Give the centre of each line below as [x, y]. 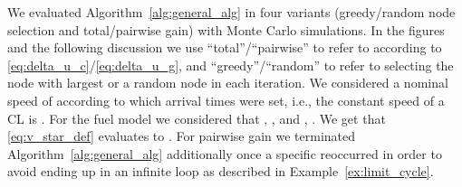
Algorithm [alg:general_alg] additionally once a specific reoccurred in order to [225, 153]
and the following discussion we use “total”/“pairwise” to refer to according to [225, 47]
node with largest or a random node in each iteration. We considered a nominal [228, 83]
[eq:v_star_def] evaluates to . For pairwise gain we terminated [182, 136]
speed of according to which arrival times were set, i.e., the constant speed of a [226, 100]
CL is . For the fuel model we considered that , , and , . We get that [197, 118]
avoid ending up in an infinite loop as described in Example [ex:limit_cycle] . [221, 171]
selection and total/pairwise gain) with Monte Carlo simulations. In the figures [226, 29]
